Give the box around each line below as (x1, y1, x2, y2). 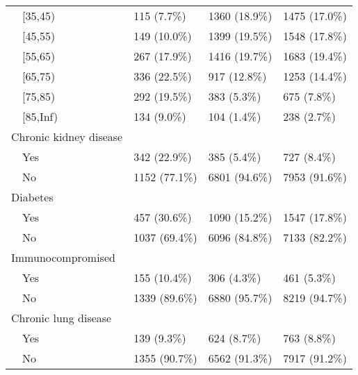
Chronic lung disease (11, 310, 112, 326)
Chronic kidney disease (11, 128, 123, 144)
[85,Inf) (22, 108, 58, 124)
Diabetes (11, 189, 54, 205)
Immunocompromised (11, 249, 115, 265)
